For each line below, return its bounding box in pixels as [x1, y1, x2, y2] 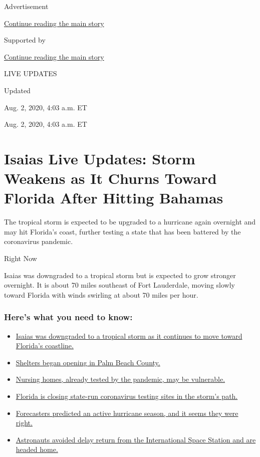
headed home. [16, 444, 58, 454]
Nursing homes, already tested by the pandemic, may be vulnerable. [16, 374, 225, 384]
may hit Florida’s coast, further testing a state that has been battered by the [4, 226, 241, 237]
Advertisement [4, 1, 49, 11]
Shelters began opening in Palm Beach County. [16, 357, 160, 367]
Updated [4, 85, 31, 95]
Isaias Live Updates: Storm [4, 148, 195, 168]
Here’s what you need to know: [4, 311, 133, 323]
